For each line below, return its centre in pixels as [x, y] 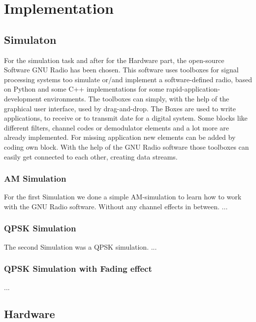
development [23, 98]
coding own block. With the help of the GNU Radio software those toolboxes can [127, 146]
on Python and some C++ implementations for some [84, 89]
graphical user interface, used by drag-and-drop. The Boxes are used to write [120, 108]
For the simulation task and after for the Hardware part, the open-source [114, 60]
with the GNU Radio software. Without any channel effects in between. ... [116, 206]
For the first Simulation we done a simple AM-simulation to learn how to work [123, 197]
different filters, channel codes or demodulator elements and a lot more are [116, 127]
